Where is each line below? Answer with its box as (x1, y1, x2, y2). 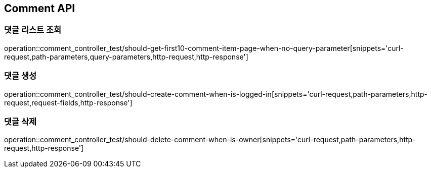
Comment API (4, 2, 75, 15)
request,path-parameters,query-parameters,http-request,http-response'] (4, 52, 248, 61)
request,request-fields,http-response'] (4, 98, 133, 107)
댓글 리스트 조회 (4, 25, 62, 35)
